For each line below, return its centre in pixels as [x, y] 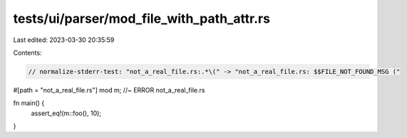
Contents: [27, 53]
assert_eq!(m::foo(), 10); [66, 113]
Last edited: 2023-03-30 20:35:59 [64, 40]
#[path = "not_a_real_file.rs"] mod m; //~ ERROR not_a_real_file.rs [109, 90]
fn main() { [29, 103]
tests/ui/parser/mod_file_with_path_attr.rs [142, 18]
